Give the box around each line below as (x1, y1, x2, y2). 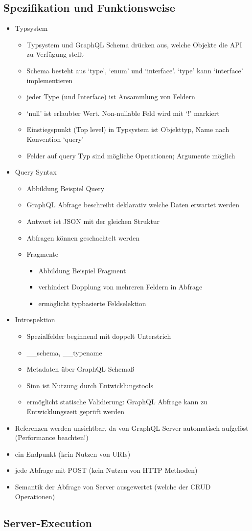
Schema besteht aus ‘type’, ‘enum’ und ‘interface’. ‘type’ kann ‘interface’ (26, 65, 243, 75)
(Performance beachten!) (15, 432, 89, 442)
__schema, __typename (26, 347, 102, 357)
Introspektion (15, 314, 55, 325)
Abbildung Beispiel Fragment (38, 265, 126, 275)
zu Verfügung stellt (26, 49, 84, 59)
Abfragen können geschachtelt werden (26, 232, 139, 243)
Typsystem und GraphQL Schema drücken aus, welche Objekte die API (26, 39, 242, 49)
